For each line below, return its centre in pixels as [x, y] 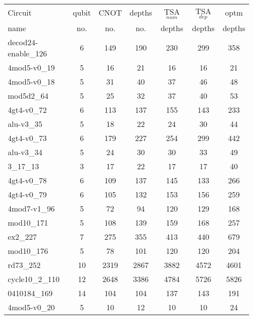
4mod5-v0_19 [31, 67]
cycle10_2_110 [34, 279]
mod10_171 [28, 222]
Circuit [20, 12]
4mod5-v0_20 [31, 307]
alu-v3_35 [25, 124]
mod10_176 [28, 250]
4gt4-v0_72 [27, 109]
